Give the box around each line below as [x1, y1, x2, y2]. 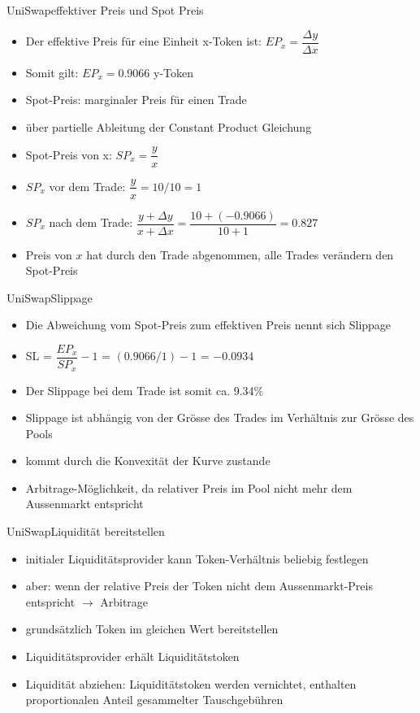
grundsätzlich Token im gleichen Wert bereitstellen [25, 620, 279, 637]
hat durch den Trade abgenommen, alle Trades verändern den [86, 246, 394, 263]
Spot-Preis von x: [25, 146, 112, 163]
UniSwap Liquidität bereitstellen [6, 523, 165, 540]
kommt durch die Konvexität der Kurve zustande [25, 452, 271, 469]
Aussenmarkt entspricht [25, 495, 144, 512]
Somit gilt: [25, 63, 79, 80]
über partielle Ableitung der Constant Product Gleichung [25, 118, 312, 135]
